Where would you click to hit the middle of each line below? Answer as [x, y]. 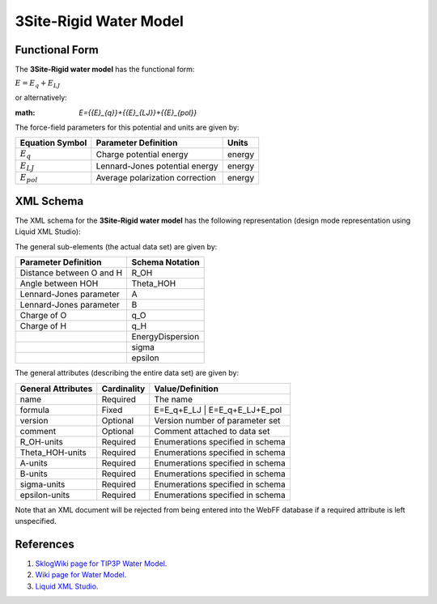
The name [174, 399]
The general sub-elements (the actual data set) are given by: [116, 246]
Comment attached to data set [212, 431]
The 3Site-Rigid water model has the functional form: [105, 70]
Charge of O [43, 316]
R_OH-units [42, 441]
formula [35, 410]
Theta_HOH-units [53, 452]
